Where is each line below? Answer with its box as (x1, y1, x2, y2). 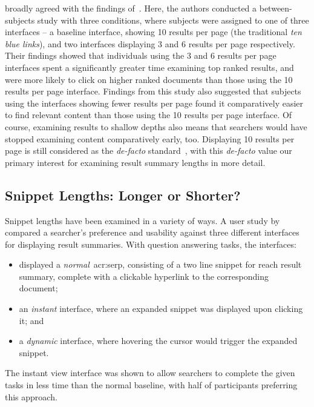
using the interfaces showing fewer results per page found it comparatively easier (5, 96, 304, 109)
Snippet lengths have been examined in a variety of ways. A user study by (5, 214, 280, 227)
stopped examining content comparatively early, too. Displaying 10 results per (5, 132, 295, 145)
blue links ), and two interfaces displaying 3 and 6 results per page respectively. (5, 37, 295, 50)
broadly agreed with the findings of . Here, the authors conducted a (5, 2, 257, 14)
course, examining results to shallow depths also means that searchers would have (5, 120, 307, 133)
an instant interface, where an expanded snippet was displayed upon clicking (19, 302, 303, 315)
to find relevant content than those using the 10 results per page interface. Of (5, 108, 292, 121)
